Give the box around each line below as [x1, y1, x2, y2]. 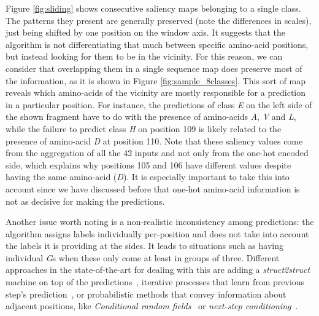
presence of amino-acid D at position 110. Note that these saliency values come [6, 134, 303, 147]
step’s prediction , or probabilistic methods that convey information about [6, 287, 286, 300]
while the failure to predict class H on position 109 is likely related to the [6, 122, 282, 135]
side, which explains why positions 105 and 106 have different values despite [6, 158, 291, 171]
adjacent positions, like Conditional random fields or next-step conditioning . [6, 299, 298, 312]
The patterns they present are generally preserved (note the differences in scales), [6, 14, 312, 26]
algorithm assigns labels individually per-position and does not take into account [6, 227, 309, 240]
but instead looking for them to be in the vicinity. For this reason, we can [6, 50, 283, 63]
